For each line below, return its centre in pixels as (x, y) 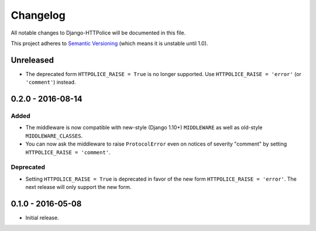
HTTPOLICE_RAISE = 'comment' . (68, 152)
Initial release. (42, 218)
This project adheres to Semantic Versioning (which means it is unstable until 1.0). (109, 43)
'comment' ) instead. (51, 82)
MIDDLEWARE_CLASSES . (54, 136)
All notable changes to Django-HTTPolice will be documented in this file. (98, 33)
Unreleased (32, 60)
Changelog (38, 15)
